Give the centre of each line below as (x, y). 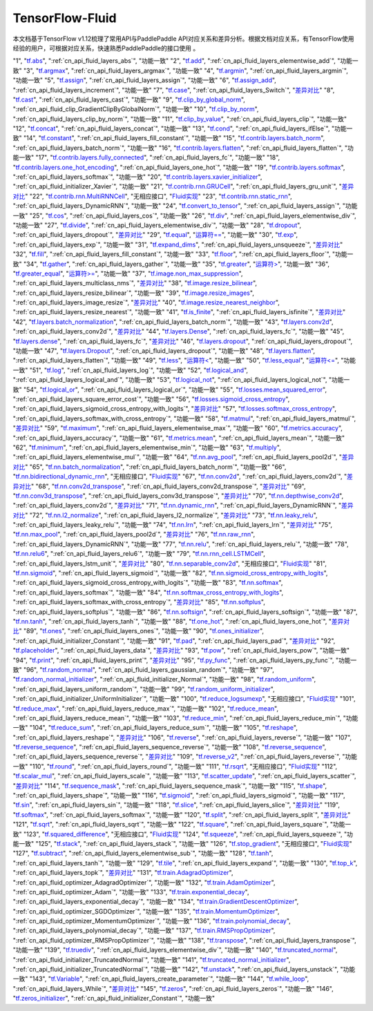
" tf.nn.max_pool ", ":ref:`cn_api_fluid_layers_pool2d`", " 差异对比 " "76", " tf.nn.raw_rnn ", (134, 535)
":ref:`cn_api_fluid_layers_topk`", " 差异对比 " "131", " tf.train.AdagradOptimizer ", (123, 873)
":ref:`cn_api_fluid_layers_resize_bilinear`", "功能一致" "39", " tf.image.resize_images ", (134, 293)
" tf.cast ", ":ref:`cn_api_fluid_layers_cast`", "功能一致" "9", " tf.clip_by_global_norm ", (129, 99)
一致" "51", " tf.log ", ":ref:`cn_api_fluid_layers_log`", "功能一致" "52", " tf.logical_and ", (131, 370)
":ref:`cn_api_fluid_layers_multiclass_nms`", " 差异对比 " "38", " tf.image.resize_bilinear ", (135, 283)
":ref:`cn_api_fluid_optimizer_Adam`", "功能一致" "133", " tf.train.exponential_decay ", (131, 892)
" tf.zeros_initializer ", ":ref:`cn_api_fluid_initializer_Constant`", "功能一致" (114, 999)
